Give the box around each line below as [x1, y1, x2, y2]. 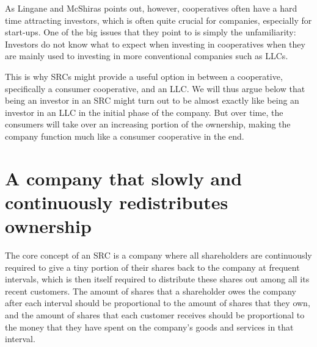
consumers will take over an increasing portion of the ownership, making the [5, 118, 291, 131]
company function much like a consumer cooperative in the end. [5, 129, 244, 142]
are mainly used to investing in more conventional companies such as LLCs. [5, 49, 288, 62]
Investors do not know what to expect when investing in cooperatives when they [5, 37, 305, 50]
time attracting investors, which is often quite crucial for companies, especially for [5, 13, 312, 26]
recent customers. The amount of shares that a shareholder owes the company [5, 284, 296, 297]
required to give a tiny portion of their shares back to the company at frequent [5, 260, 300, 273]
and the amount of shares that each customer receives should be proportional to [5, 309, 305, 321]
